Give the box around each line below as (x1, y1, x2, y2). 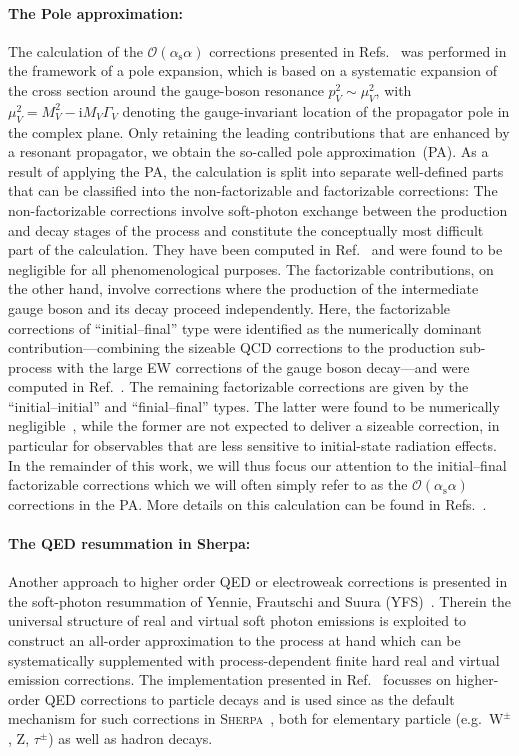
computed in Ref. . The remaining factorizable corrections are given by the (8, 376, 469, 397)
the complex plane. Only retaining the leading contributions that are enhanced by (8, 121, 510, 142)
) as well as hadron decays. (48, 728, 213, 748)
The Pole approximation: (8, 2, 184, 23)
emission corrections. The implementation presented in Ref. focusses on (8, 669, 451, 690)
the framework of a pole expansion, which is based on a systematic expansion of (8, 60, 497, 81)
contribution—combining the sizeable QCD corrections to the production (8, 337, 455, 358)
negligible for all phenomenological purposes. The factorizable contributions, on (8, 258, 494, 279)
